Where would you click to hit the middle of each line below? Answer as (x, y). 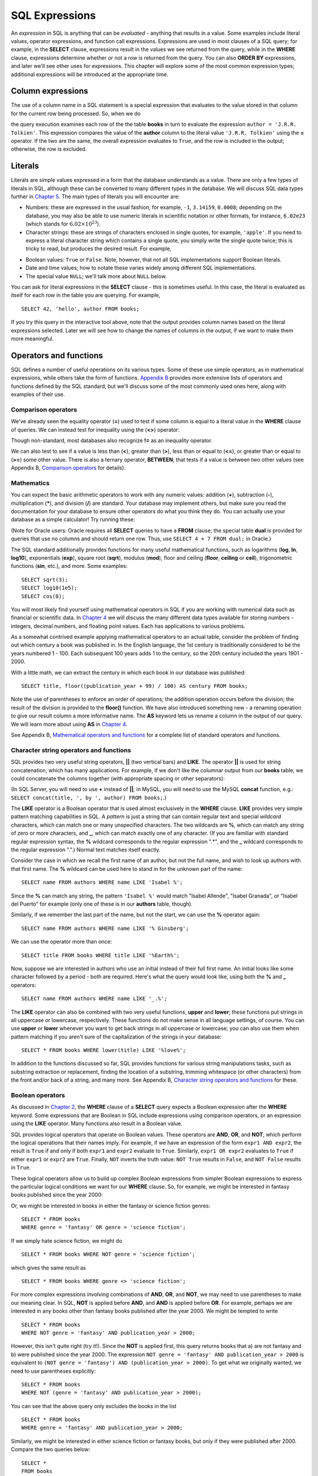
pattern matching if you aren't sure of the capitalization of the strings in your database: (116, 1037)
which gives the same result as (49, 1268)
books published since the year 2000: (57, 1195)
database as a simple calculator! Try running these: (73, 520)
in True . (21, 1168)
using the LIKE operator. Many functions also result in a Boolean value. (97, 1124)
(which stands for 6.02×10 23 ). (63, 223)
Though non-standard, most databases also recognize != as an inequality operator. (112, 440)
